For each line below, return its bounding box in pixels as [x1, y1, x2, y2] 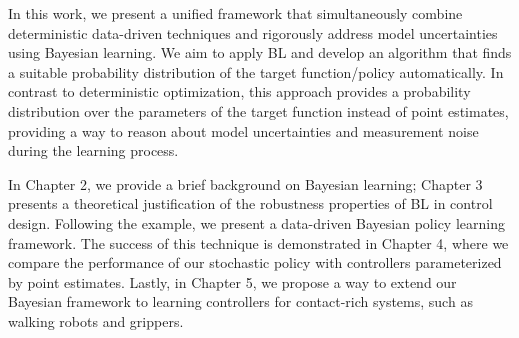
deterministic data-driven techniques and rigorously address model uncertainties [8, 22, 498, 43]
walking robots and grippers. [8, 310, 184, 331]
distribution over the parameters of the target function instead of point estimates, [8, 100, 509, 121]
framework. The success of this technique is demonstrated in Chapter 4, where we [8, 232, 509, 253]
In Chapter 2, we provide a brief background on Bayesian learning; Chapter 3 [8, 173, 483, 194]
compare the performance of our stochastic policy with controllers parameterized [8, 252, 502, 273]
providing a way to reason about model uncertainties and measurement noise [8, 120, 479, 141]
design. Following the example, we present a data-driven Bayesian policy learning [8, 212, 505, 233]
